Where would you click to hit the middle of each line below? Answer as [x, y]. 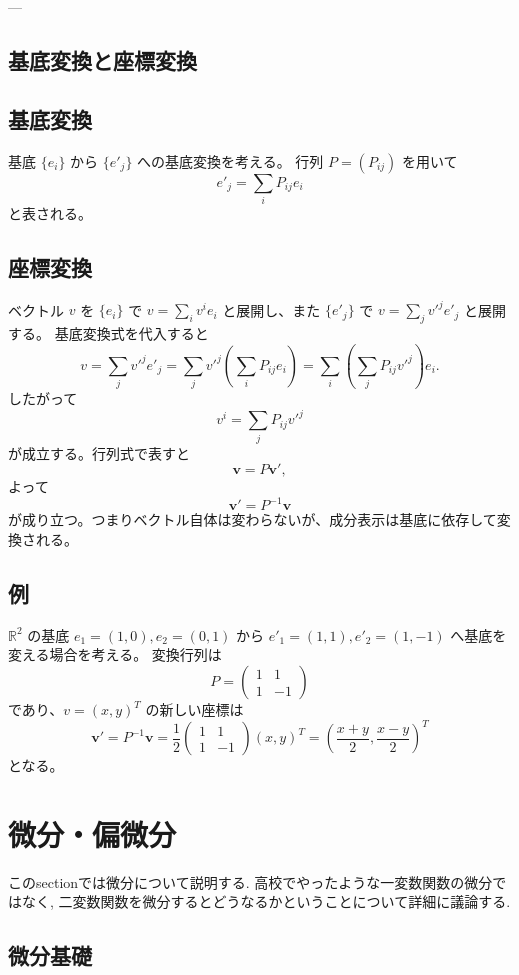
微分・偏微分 [92, 833]
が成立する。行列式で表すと [99, 452]
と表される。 [50, 212]
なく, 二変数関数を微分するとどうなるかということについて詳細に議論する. [266, 901]
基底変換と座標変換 [102, 59]
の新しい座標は [194, 709]
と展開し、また [271, 309]
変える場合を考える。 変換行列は [115, 654]
